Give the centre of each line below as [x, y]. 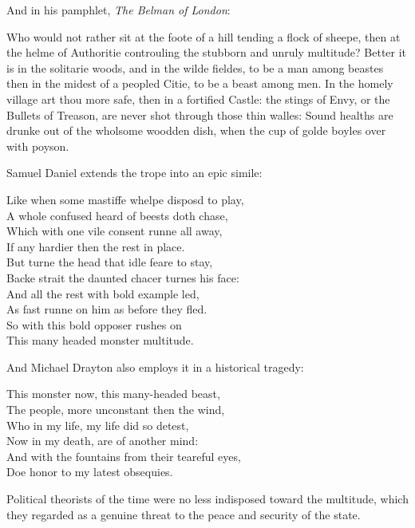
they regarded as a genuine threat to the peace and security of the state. [184, 514]
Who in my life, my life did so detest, [98, 425]
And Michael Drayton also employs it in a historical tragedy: [155, 366]
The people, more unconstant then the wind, [116, 410]
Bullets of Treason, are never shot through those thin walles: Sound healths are [200, 114]
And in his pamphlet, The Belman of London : [119, 10]
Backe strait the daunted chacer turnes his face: [123, 277]
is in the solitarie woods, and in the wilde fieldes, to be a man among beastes [195, 67]
